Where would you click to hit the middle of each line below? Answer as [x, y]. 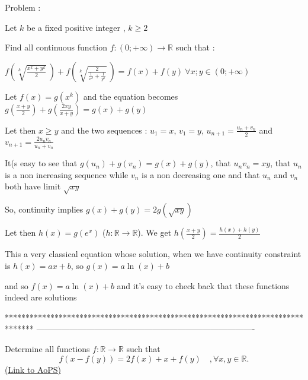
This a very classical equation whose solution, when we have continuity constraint [153, 254]
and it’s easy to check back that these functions [203, 285]
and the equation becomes [131, 96]
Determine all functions [47, 349]
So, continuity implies [44, 209]
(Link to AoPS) [33, 369]
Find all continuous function [56, 47]
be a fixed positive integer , [76, 27]
